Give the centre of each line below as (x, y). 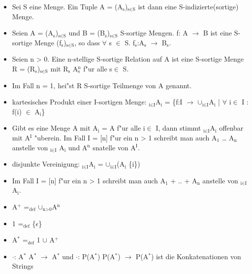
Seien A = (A (33, 33)
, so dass (87, 42)
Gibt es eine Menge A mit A (55, 128)
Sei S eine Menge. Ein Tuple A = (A (67, 6)
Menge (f (48, 42)
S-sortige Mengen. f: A (154, 33)
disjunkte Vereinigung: (46, 164)
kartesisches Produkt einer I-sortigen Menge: (79, 102)
